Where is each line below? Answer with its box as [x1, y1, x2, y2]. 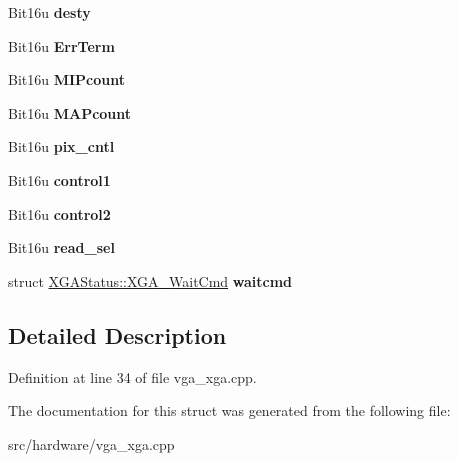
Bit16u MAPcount [8, 102, 132, 123]
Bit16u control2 [8, 203, 111, 224]
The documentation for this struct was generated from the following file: [8, 400, 451, 421]
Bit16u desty [8, 2, 91, 22]
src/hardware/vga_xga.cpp [8, 433, 175, 454]
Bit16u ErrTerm [8, 35, 115, 56]
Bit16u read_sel [8, 237, 115, 258]
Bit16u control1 [8, 169, 111, 190]
